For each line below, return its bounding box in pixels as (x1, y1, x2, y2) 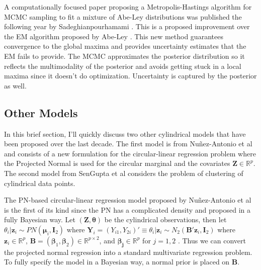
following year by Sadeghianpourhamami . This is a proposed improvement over (4, 21, 250, 32)
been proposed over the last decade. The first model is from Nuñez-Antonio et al (4, 138, 252, 149)
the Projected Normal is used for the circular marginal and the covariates (4, 158, 230, 168)
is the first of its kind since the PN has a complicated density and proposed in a (4, 204, 251, 215)
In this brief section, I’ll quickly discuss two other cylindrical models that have (4, 128, 246, 139)
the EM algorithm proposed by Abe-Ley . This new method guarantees (4, 31, 223, 41)
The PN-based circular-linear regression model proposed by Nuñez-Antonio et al (4, 195, 251, 205)
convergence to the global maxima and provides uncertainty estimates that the (4, 41, 246, 51)
